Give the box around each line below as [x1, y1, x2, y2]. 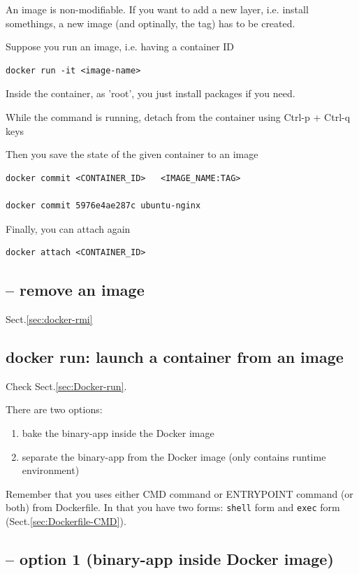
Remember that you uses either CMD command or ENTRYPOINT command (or [6, 486, 353, 501]
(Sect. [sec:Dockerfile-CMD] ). [6, 513, 126, 528]
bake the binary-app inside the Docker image [22, 425, 214, 440]
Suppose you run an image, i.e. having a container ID [6, 39, 235, 54]
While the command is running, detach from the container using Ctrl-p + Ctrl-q [6, 109, 351, 124]
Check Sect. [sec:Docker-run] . [6, 378, 127, 393]
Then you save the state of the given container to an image [6, 147, 258, 162]
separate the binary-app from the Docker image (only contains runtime [22, 449, 326, 464]
